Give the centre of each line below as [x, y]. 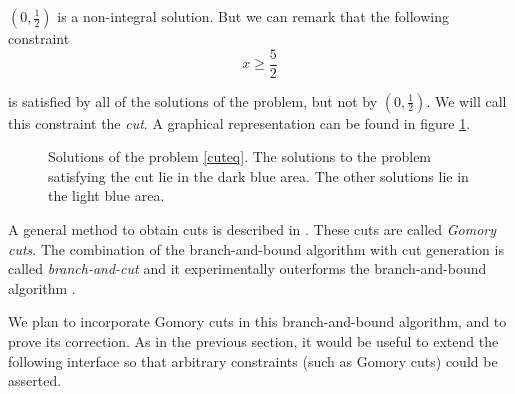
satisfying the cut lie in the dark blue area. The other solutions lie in [258, 175]
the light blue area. [106, 195]
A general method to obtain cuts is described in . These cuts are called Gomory [252, 229]
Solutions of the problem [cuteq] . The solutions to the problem [240, 156]
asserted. [35, 380]
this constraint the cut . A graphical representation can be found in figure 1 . [239, 122]
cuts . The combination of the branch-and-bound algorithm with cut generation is [256, 248]
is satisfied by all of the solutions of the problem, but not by [193, 100]
